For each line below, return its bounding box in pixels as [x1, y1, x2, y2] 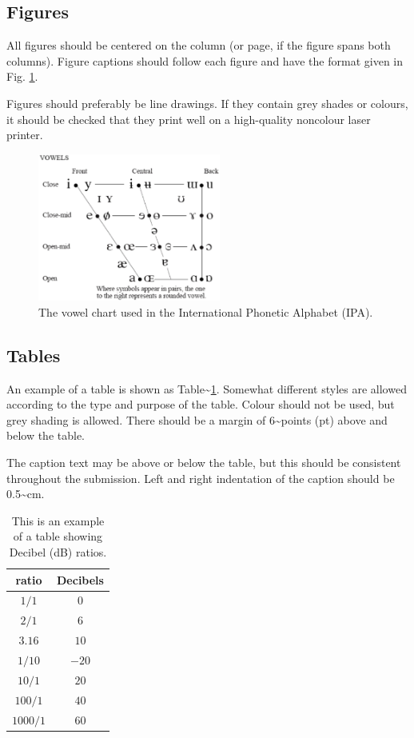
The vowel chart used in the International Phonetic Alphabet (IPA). [38, 303, 373, 320]
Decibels [57, 571, 104, 588]
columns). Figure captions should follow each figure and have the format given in [6, 52, 404, 69]
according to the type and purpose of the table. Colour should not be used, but [6, 396, 395, 413]
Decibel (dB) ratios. [9, 544, 107, 560]
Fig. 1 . [6, 68, 38, 85]
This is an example [11, 512, 105, 529]
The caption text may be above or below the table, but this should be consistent [6, 454, 401, 471]
